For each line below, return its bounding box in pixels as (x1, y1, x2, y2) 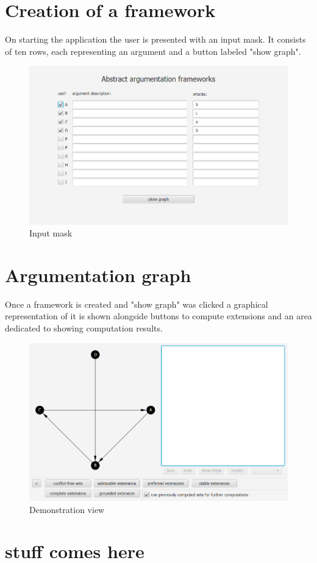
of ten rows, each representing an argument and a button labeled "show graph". (5, 44, 301, 57)
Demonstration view (29, 503, 105, 515)
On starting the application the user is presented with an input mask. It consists (5, 33, 306, 46)
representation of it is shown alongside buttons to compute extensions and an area (5, 310, 312, 322)
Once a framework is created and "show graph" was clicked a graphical (5, 297, 268, 310)
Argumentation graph (5, 262, 191, 287)
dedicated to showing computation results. (5, 322, 163, 335)
